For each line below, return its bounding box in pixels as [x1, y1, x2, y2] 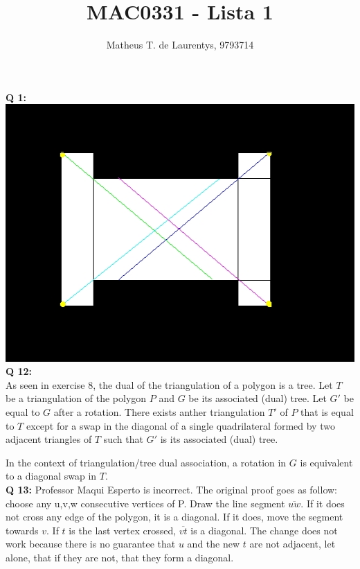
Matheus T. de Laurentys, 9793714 [106, 37, 254, 52]
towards [6, 523, 39, 537]
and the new [187, 536, 240, 551]
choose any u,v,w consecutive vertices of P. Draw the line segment [6, 496, 285, 510]
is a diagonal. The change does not [190, 523, 338, 537]
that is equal [300, 404, 354, 419]
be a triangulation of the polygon [6, 391, 147, 405]
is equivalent [300, 455, 353, 469]
